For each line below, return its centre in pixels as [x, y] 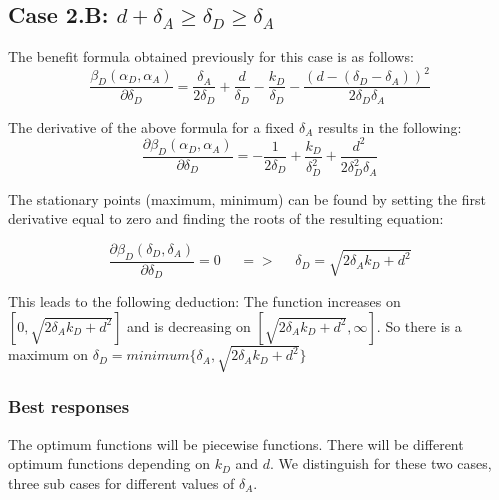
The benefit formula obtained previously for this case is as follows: [211, 56]
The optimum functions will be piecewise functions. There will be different [236, 443]
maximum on [48, 354]
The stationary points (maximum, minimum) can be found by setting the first [247, 198]
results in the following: [390, 126]
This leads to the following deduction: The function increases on [204, 301]
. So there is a [419, 325]
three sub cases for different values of [121, 482]
